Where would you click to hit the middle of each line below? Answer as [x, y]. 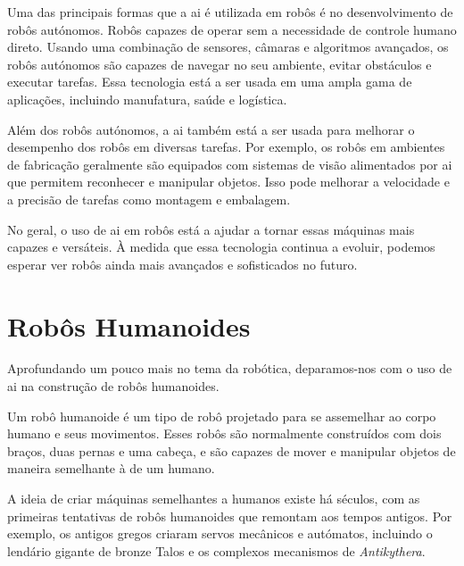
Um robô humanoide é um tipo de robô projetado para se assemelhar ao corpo [222, 416]
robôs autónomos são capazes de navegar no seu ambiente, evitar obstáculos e [220, 64]
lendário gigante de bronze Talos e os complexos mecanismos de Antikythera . [216, 550]
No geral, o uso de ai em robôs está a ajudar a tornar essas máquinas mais [211, 229]
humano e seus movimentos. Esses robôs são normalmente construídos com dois [224, 433]
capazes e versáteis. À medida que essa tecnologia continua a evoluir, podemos [221, 247]
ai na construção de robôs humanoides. [113, 386]
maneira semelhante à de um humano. [111, 468]
